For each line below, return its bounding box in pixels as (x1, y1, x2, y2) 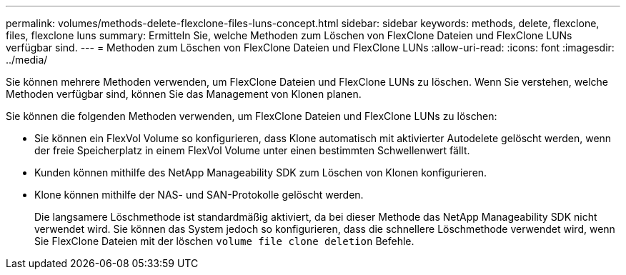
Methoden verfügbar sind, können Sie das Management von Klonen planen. (6, 88, 362, 100)
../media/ (6, 54, 48, 66)
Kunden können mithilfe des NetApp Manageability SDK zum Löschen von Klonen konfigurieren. (34, 166, 487, 179)
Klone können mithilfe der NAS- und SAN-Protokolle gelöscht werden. (34, 189, 364, 201)
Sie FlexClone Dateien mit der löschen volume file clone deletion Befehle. (34, 235, 414, 247)
